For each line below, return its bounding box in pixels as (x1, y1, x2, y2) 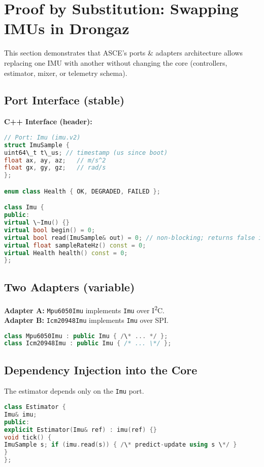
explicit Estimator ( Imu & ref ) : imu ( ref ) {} (4, 426, 157, 433)
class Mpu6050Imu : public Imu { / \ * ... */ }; (4, 332, 168, 340)
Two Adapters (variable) (4, 279, 135, 294)
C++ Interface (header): (4, 116, 92, 127)
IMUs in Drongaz (4, 18, 129, 39)
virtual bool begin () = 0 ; (4, 226, 95, 234)
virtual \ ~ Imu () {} (4, 219, 70, 227)
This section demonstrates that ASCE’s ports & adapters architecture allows (4, 47, 243, 58)
